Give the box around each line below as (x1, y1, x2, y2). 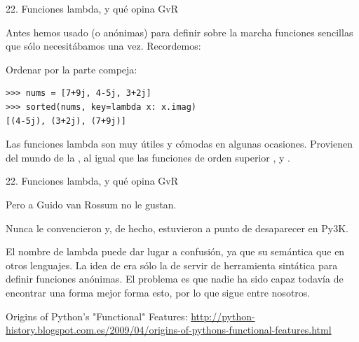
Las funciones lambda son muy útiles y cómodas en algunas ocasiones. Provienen (6, 136, 353, 151)
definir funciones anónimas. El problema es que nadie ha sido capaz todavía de (6, 271, 344, 286)
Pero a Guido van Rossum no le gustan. (6, 197, 177, 211)
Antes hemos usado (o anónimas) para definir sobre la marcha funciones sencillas (6, 24, 353, 39)
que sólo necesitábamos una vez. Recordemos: (6, 38, 201, 53)
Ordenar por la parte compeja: (6, 62, 137, 76)
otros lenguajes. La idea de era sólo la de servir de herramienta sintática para (6, 257, 338, 272)
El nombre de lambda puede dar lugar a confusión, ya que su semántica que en (6, 244, 345, 259)
